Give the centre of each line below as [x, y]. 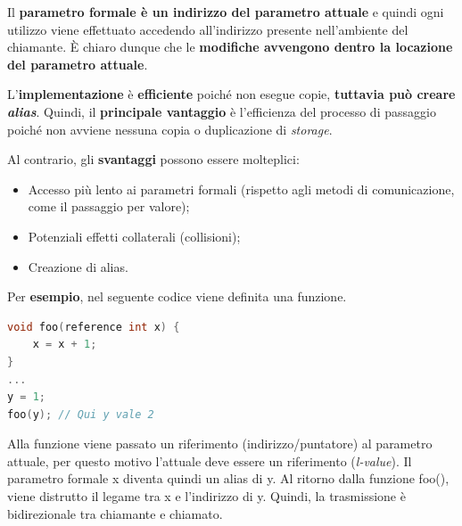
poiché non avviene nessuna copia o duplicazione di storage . [170, 129]
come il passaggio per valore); [109, 206]
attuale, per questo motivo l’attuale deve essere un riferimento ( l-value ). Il [210, 460]
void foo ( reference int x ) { [94, 327]
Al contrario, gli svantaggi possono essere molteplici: [153, 159]
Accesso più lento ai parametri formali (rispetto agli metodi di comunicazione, [241, 189]
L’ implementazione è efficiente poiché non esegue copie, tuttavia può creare [231, 94]
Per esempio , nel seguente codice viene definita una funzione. [177, 296]
